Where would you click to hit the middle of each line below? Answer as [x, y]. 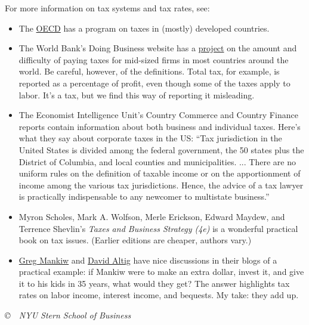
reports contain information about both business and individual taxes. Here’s [160, 126]
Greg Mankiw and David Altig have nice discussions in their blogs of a [148, 260]
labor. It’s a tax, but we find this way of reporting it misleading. [137, 95]
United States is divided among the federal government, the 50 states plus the [161, 149]
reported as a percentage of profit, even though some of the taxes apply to [154, 83]
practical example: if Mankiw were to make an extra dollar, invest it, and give [161, 272]
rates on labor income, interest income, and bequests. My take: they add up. [159, 295]
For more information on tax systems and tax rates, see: [107, 8]
